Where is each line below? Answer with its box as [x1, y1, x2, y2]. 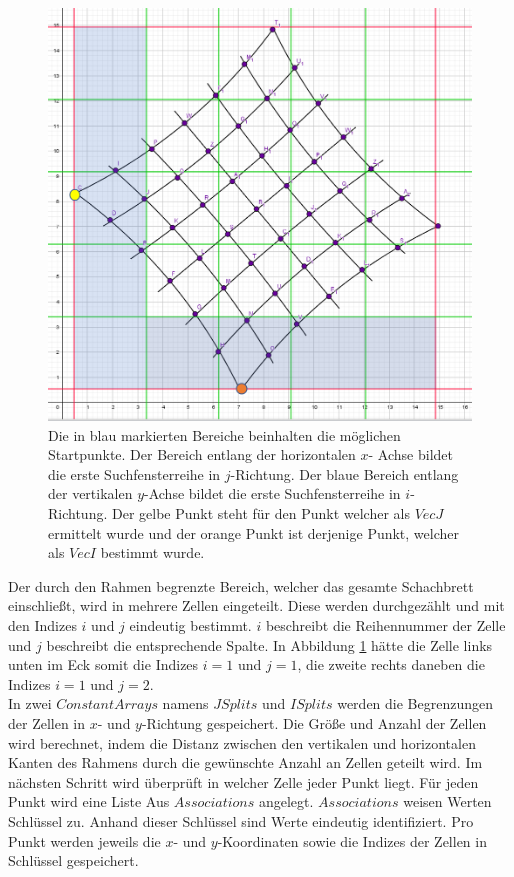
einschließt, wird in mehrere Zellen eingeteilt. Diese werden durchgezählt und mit [8, 595, 505, 616]
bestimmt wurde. [100, 542, 205, 563]
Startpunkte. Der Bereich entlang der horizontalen [48, 444, 356, 465]
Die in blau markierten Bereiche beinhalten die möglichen [48, 424, 401, 445]
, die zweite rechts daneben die [297, 654, 485, 675]
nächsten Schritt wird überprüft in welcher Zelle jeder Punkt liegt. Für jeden [8, 771, 479, 792]
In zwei [8, 693, 52, 714]
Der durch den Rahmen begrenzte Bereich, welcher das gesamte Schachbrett [8, 575, 474, 596]
